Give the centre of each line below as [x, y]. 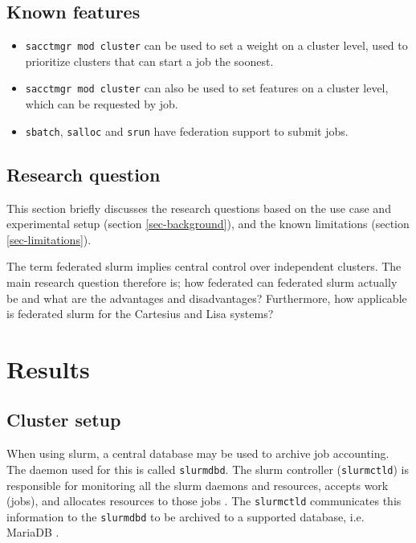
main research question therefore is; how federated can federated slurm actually [202, 282]
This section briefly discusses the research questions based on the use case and [199, 208]
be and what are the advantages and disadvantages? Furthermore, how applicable [207, 298]
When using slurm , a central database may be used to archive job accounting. [198, 453]
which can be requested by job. [102, 104]
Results [48, 368]
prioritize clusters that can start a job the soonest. [149, 61]
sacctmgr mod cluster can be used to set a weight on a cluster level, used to [216, 45]
